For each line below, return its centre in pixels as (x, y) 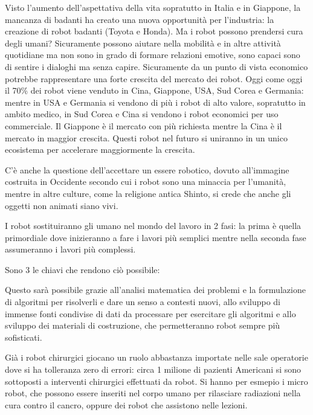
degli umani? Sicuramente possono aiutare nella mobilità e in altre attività (143, 43)
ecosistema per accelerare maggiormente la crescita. (100, 150)
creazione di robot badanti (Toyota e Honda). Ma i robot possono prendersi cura (154, 31)
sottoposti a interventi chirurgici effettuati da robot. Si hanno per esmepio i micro (156, 381)
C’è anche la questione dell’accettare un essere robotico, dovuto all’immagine (147, 169)
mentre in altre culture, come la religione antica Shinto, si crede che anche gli (148, 193)
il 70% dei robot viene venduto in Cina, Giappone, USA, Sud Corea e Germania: (154, 90)
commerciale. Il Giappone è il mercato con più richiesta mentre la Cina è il (144, 125)
